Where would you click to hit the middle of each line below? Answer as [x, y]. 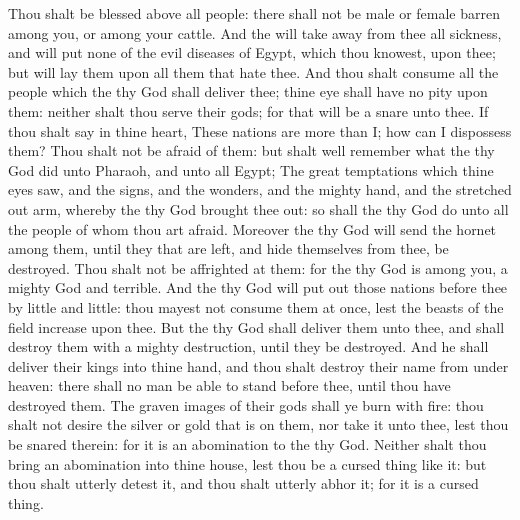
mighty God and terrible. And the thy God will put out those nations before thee [258, 287]
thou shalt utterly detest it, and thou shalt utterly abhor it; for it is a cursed [243, 483]
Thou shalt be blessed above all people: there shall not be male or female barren [254, 13]
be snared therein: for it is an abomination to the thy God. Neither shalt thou [247, 444]
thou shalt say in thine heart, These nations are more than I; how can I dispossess [260, 130]
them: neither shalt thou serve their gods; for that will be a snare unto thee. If [248, 110]
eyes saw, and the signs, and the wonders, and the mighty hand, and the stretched [260, 189]
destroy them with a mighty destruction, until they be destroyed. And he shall [248, 346]
